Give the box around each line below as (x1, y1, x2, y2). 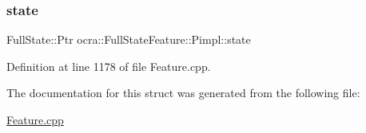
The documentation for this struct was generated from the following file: (6, 84, 360, 101)
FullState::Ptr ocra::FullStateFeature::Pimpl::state (6, 31, 251, 48)
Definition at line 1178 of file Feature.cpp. (6, 57, 211, 74)
